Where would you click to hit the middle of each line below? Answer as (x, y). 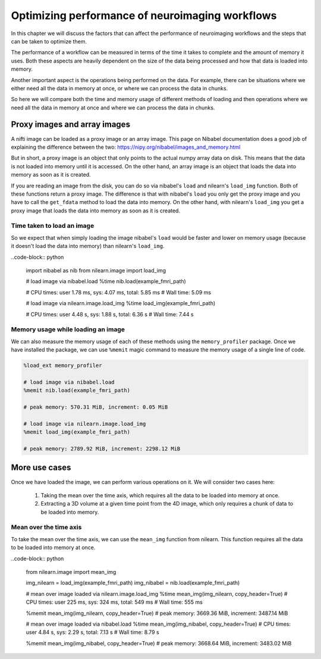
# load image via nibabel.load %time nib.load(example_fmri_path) (106, 281)
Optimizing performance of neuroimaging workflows (144, 15)
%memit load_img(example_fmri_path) (77, 432)
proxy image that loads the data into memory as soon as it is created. (96, 211)
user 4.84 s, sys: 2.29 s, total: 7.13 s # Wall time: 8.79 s (93, 632)
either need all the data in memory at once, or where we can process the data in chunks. (119, 88)
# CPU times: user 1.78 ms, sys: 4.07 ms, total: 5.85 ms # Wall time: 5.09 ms (118, 292)
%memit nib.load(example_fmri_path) (77, 390)
